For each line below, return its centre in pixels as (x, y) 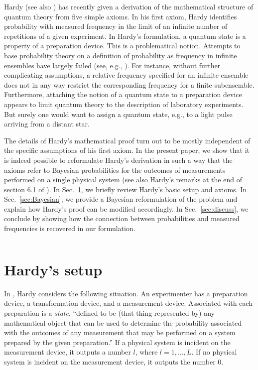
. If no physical (214, 352)
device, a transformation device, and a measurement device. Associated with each (128, 303)
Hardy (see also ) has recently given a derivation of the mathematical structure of (129, 6)
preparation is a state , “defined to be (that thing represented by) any (109, 312)
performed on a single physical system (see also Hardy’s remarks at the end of (123, 180)
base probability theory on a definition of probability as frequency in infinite (121, 55)
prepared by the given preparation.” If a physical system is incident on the (117, 342)
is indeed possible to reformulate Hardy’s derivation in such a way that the (118, 160)
